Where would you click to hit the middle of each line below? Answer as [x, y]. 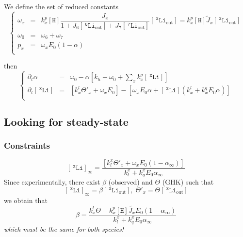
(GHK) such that [188, 182]
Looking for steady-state [66, 121]
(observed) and [130, 182]
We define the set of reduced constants [61, 6]
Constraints [27, 145]
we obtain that [26, 200]
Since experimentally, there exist [52, 182]
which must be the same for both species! [64, 229]
